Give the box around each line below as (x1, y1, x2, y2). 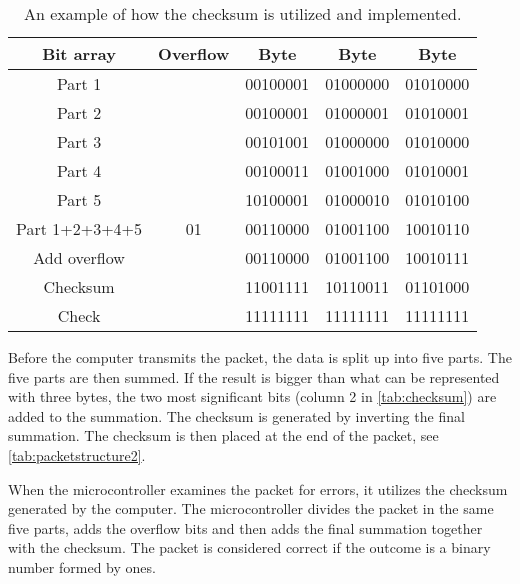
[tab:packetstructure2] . (8, 444, 146, 465)
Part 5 (56, 188, 102, 211)
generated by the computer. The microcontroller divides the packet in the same (8, 498, 494, 519)
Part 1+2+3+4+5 (16, 217, 143, 240)
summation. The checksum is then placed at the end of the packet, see (8, 425, 439, 446)
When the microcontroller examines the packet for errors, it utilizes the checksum (8, 478, 508, 499)
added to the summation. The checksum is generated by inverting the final (8, 405, 465, 426)
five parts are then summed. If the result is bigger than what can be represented (8, 366, 500, 387)
